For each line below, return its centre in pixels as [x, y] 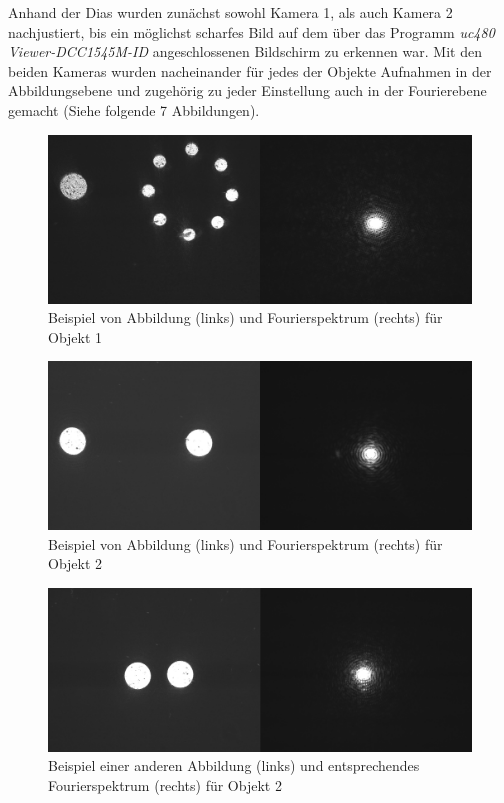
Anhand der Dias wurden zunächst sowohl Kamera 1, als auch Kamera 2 [230, 12]
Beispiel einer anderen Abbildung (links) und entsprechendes [234, 765]
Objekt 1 [75, 336]
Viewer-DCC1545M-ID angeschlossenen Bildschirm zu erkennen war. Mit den [245, 51]
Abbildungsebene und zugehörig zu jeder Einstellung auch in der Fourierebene [247, 90]
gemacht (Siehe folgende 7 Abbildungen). [134, 109]
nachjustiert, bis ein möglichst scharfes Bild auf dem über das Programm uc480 [251, 31]
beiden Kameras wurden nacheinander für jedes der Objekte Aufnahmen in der [250, 70]
